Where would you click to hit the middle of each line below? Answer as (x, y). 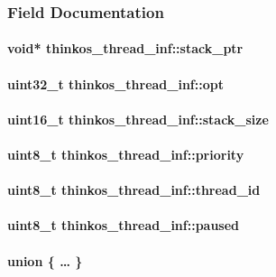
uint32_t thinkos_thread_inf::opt (115, 83)
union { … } (45, 260)
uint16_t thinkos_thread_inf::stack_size (138, 119)
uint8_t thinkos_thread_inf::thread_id (134, 190)
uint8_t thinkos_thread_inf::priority (126, 154)
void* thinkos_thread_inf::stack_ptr (125, 48)
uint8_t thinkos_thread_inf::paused (124, 225)
